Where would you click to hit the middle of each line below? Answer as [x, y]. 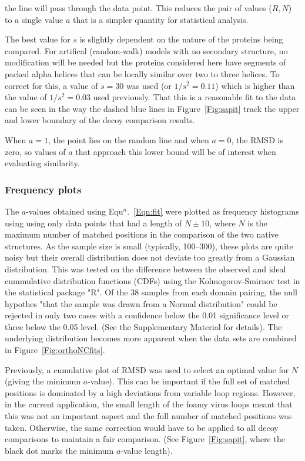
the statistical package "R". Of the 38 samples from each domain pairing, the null [151, 292]
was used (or [149, 85]
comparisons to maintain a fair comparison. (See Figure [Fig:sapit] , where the [145, 439]
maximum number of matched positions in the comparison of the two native [142, 234]
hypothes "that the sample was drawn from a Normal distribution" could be [141, 303]
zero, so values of [35, 151]
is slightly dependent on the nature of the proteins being [181, 39]
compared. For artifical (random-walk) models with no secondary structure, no [146, 50]
